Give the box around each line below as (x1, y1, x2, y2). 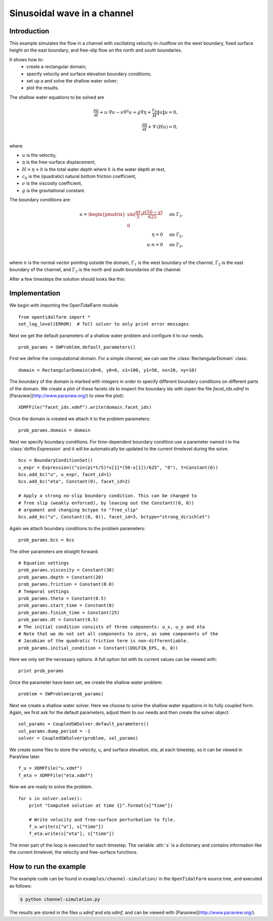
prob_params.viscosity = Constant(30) (18, 567, 115, 573)
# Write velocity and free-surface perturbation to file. (28, 817, 176, 822)
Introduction (9, 27, 50, 35)
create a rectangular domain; (26, 64, 87, 70)
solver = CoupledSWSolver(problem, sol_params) (18, 735, 139, 741)
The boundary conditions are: (9, 197, 71, 203)
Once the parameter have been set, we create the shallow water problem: (9, 679, 163, 685)
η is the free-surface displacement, (22, 159, 96, 165)
